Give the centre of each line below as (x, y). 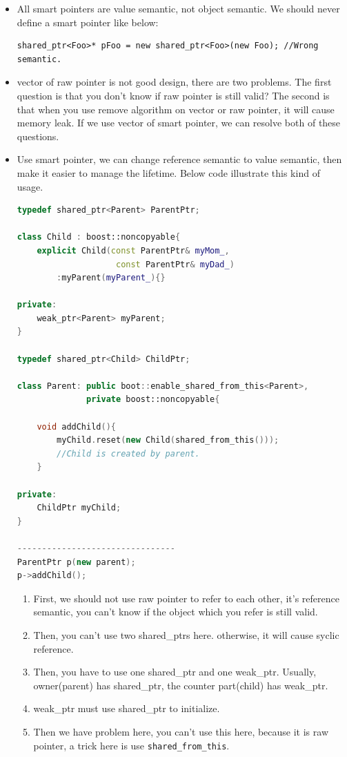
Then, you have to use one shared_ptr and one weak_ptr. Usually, (175, 672)
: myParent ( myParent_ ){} (111, 278)
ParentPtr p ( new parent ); (76, 562)
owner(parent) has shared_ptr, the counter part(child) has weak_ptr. (181, 685)
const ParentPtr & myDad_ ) (175, 264)
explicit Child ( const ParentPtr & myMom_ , (133, 250)
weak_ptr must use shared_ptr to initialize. (127, 708)
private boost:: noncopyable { (153, 400)
